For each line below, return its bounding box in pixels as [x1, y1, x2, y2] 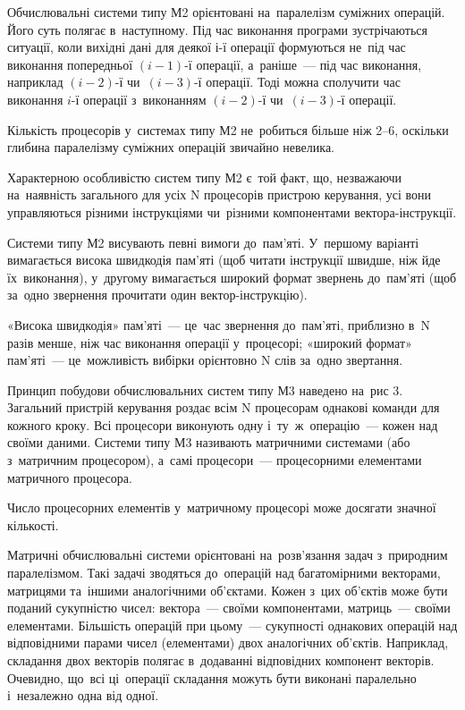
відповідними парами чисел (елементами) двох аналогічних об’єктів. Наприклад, [7, 633, 449, 652]
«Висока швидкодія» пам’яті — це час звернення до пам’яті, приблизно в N [7, 315, 430, 334]
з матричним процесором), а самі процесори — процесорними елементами [7, 451, 422, 469]
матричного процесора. [7, 468, 132, 486]
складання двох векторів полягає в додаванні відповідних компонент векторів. [7, 651, 435, 669]
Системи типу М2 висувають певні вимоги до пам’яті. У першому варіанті [7, 232, 419, 251]
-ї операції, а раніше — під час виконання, [184, 55, 422, 73]
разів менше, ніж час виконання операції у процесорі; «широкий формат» [7, 333, 412, 351]
